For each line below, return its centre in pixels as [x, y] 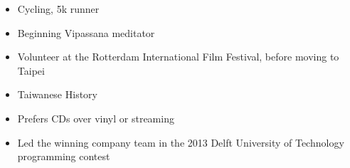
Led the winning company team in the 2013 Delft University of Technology [181, 142]
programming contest [64, 156]
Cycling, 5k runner [58, 9]
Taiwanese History [57, 94]
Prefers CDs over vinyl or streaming [96, 118]
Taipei [31, 70]
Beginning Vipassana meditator [86, 32]
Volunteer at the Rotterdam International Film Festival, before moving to [178, 57]
